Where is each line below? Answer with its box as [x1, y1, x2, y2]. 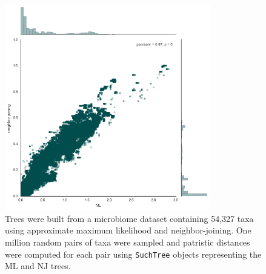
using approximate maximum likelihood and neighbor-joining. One [5, 224, 251, 236]
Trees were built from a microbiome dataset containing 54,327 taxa [5, 212, 254, 224]
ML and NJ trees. [5, 259, 71, 272]
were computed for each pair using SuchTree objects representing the [5, 247, 262, 260]
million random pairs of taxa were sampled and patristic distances [5, 235, 250, 248]
